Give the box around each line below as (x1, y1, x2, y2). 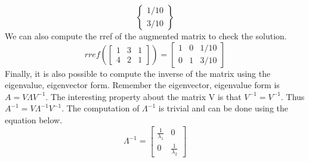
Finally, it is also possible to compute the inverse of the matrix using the (5, 67, 271, 79)
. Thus (280, 90, 305, 102)
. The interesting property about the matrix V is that (45, 90, 242, 102)
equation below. (5, 113, 63, 126)
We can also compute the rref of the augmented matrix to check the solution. (5, 30, 287, 42)
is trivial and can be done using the (158, 102, 289, 114)
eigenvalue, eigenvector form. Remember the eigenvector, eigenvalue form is (5, 79, 280, 91)
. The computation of (61, 102, 140, 114)
